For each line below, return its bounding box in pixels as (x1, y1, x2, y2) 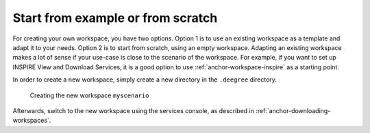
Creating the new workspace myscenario (29, 91, 149, 99)
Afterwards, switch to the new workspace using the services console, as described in (12, 106, 255, 114)
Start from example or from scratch (12, 10, 218, 25)
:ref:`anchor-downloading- (256, 106, 331, 114)
